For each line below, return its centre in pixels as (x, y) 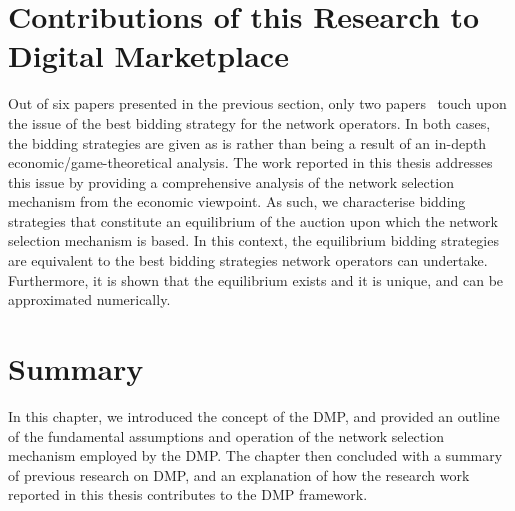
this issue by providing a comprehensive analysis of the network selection (231, 181)
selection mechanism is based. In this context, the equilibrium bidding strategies (253, 240)
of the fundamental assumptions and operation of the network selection (226, 435)
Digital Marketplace (148, 55)
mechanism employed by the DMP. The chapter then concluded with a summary (255, 455)
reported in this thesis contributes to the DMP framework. (188, 494)
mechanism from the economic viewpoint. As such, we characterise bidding (237, 201)
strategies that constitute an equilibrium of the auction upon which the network (253, 220)
